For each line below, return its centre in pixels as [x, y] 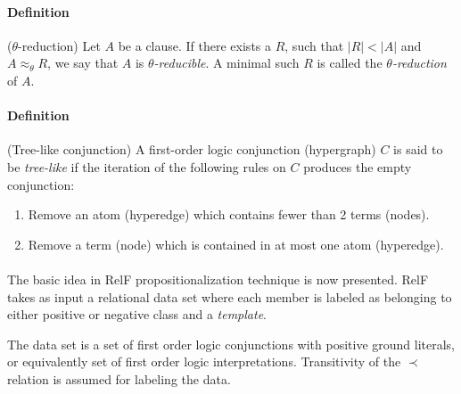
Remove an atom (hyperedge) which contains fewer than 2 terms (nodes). [229, 214]
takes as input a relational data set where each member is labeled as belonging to [230, 296]
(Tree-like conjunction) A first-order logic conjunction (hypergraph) [192, 149]
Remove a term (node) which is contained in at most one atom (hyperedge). [236, 244]
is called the [350, 63]
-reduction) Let [59, 45]
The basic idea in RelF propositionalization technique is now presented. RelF [218, 279]
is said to [418, 149]
